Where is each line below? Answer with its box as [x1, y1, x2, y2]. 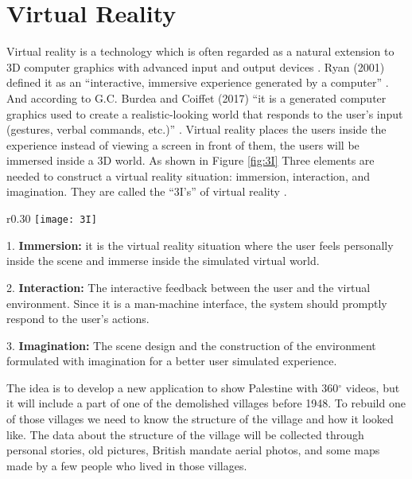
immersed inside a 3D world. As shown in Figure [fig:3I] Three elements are [6, 152, 375, 169]
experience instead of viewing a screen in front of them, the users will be [6, 136, 360, 153]
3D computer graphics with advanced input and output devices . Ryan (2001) [6, 58, 385, 75]
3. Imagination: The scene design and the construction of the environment [6, 337, 376, 353]
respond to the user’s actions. [6, 310, 150, 327]
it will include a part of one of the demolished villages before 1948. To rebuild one [6, 395, 406, 411]
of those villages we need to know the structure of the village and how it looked [6, 411, 394, 427]
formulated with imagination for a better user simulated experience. [6, 352, 337, 369]
